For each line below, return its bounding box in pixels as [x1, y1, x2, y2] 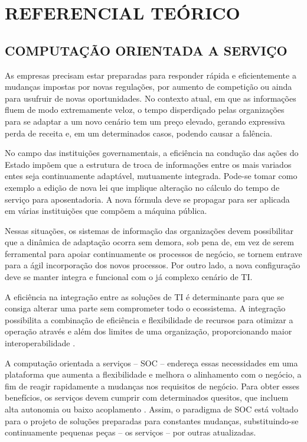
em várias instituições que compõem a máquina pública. [5, 204, 207, 217]
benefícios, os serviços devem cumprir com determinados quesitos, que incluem [5, 391, 289, 404]
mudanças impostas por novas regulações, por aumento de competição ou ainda [5, 80, 292, 93]
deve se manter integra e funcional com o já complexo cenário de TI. [5, 271, 253, 283]
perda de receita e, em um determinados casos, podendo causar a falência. [5, 126, 273, 139]
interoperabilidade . [5, 337, 76, 349]
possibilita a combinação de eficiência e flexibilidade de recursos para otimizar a [5, 313, 293, 326]
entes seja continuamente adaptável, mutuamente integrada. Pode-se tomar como [5, 170, 298, 182]
